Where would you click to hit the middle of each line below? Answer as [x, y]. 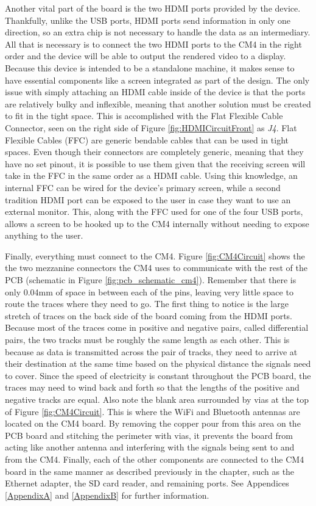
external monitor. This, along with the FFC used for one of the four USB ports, [154, 211]
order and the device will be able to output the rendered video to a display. [146, 56]
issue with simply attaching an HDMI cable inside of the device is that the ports [155, 92]
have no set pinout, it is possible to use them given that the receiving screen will [155, 163]
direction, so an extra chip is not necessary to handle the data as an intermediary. [158, 32]
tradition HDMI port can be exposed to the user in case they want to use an [148, 199]
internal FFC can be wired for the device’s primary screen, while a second [143, 187]
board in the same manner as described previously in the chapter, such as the [150, 471]
